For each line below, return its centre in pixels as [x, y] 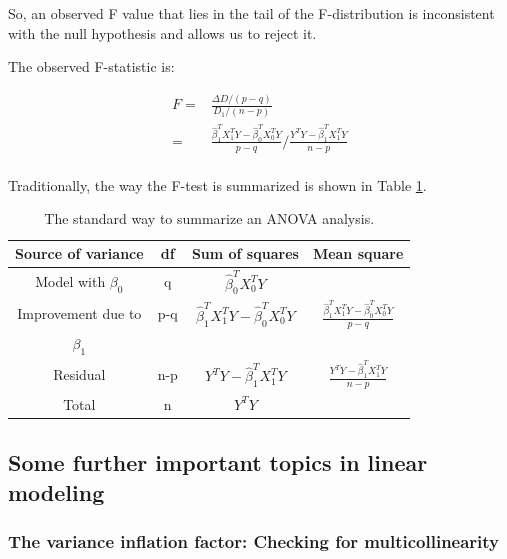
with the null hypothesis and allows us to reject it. [162, 32]
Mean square [358, 253]
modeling [56, 491]
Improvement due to [79, 313]
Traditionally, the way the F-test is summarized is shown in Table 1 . [217, 184]
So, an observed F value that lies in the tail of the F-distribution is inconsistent [251, 13]
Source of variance [79, 253]
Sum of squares [245, 253]
